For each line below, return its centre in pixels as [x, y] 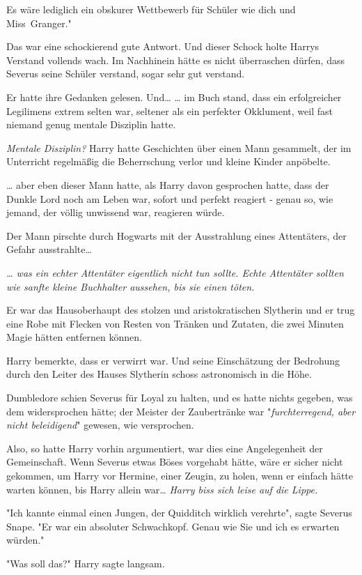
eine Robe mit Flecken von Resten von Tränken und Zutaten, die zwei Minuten [175, 323]
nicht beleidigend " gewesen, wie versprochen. [100, 425]
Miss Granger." [39, 23]
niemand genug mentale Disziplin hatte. [91, 124]
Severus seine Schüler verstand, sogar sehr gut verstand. [126, 74]
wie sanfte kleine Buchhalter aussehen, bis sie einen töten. [131, 286]
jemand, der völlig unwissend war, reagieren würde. [116, 212]
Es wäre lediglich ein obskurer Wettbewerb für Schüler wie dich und [151, 9]
